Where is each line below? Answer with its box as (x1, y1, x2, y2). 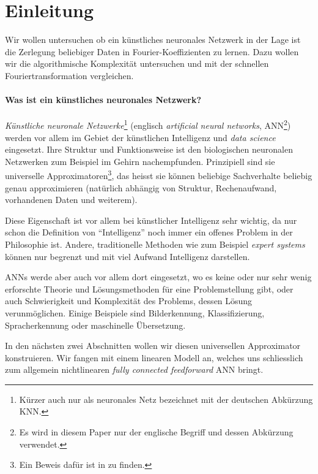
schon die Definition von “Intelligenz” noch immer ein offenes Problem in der (5, 226, 293, 239)
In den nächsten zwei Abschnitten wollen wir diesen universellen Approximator (5, 339, 301, 352)
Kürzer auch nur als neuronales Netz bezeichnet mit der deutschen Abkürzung (19, 392, 313, 405)
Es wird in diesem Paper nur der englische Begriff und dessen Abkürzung (19, 426, 294, 438)
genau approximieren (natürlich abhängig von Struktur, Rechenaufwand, (5, 181, 277, 194)
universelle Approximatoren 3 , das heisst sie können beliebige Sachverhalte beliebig (5, 167, 312, 182)
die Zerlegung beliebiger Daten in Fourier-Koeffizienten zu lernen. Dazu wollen (5, 45, 299, 58)
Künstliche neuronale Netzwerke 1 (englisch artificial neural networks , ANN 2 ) (5, 117, 291, 131)
